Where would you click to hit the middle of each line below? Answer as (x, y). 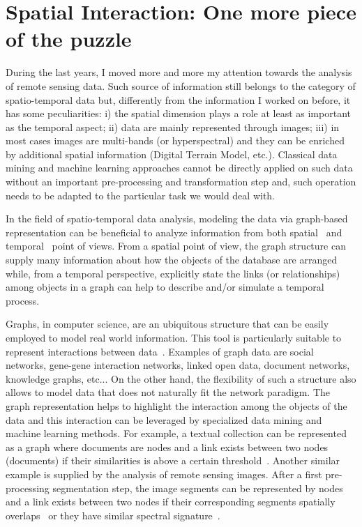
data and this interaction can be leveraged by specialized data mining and (164, 419)
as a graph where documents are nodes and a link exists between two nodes (167, 446)
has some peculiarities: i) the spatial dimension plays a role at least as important (178, 113)
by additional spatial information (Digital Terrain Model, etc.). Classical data (172, 154)
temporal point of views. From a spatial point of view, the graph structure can (176, 246)
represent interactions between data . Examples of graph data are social (160, 351)
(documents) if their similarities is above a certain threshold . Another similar (173, 460)
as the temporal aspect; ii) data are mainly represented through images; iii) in (173, 127)
